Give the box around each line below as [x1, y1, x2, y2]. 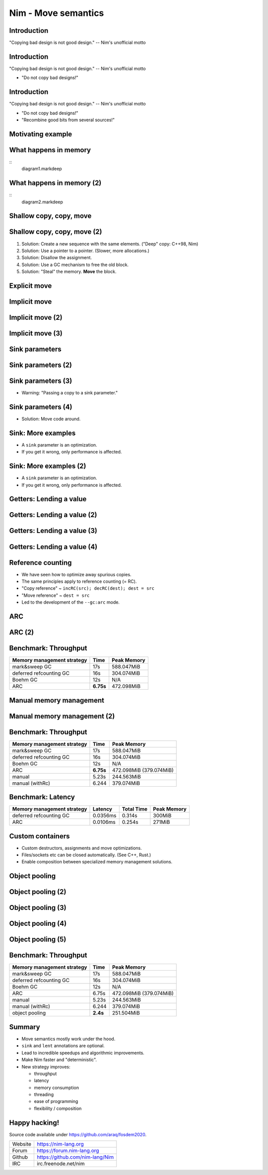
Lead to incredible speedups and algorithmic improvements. [21, 1050, 145, 1056]
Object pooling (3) [9, 904, 67, 912]
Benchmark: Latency [9, 793, 75, 802]
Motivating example [9, 130, 72, 138]
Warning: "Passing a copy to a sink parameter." [21, 390, 118, 396]
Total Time [122, 806, 148, 813]
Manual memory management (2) [9, 712, 115, 721]
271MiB [153, 818, 170, 825]
